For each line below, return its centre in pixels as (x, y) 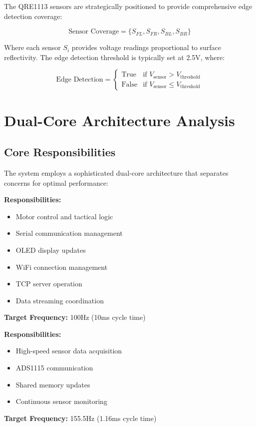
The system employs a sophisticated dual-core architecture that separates (116, 172)
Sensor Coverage (94, 32)
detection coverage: (33, 16)
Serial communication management (69, 233)
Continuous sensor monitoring (61, 401)
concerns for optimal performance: (56, 182)
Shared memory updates (53, 384)
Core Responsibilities (60, 152)
